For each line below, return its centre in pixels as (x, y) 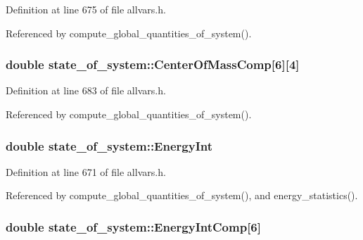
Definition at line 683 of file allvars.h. (86, 90)
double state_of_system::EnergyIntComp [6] (133, 226)
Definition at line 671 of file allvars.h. (86, 171)
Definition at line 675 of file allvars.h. (86, 9)
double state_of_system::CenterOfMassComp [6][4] (153, 64)
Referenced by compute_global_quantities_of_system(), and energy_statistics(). (182, 195)
